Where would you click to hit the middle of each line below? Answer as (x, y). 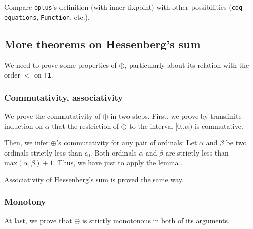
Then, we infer (26, 143)
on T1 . (44, 75)
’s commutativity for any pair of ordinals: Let (127, 143)
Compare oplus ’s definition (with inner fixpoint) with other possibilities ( (118, 7)
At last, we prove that (38, 220)
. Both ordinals (113, 152)
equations (20, 17)
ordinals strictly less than (43, 152)
